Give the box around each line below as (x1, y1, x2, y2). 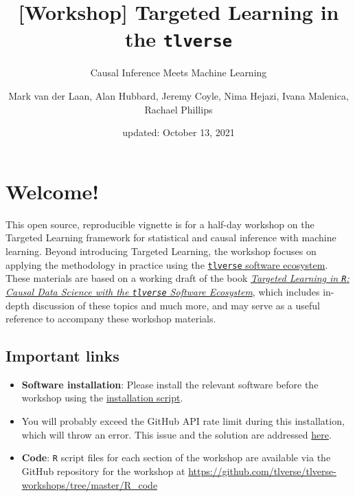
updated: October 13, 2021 (122, 125, 235, 140)
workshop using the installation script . (21, 390, 183, 405)
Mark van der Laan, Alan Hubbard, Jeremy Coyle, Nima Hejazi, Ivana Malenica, (8, 89, 349, 103)
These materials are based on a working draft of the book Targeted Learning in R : (5, 271, 350, 285)
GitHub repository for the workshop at (21, 463, 185, 478)
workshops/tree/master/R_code (21, 477, 158, 492)
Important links (5, 345, 119, 366)
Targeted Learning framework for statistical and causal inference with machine (5, 230, 336, 245)
